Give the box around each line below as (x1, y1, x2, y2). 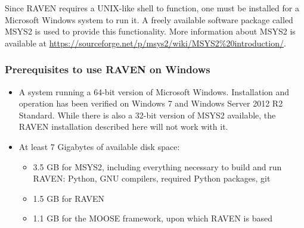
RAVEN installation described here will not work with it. (18, 120, 228, 133)
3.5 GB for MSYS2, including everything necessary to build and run (33, 160, 282, 173)
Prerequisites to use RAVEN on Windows (5, 62, 210, 77)
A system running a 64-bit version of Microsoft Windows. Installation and (18, 85, 290, 98)
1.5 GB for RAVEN (33, 192, 104, 204)
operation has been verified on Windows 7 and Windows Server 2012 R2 (18, 97, 283, 110)
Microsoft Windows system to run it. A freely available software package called (5, 13, 293, 26)
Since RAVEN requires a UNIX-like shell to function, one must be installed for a (5, 2, 299, 14)
